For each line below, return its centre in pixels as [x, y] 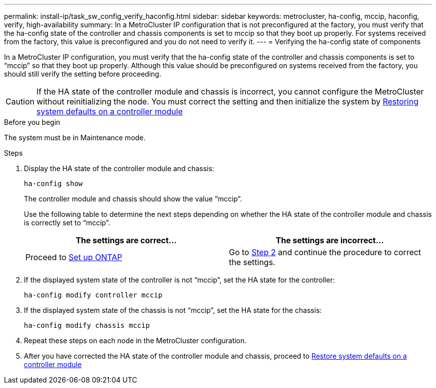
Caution [20, 101]
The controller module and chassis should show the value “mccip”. [133, 199]
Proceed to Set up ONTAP [74, 257]
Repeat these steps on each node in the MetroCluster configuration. [135, 340]
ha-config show [54, 184]
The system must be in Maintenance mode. [75, 138]
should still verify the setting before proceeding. [83, 74]
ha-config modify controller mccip [93, 295]
